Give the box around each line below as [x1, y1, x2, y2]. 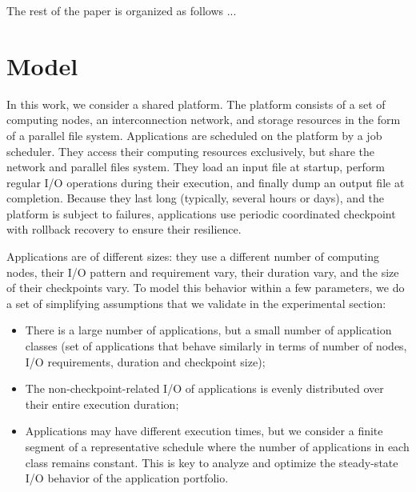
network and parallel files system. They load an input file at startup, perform [6, 158, 386, 175]
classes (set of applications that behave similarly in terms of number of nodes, [25, 338, 407, 354]
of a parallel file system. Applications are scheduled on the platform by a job [6, 126, 382, 143]
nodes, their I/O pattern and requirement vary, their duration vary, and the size [6, 263, 399, 280]
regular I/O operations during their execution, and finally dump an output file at [6, 174, 405, 190]
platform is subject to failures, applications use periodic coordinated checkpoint [6, 205, 396, 222]
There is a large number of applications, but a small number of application [25, 322, 392, 338]
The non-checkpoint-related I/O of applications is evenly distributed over [25, 380, 384, 397]
